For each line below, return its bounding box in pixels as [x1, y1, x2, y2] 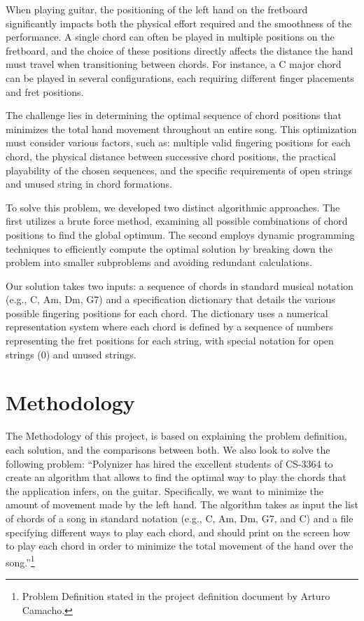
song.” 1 [6, 552, 35, 569]
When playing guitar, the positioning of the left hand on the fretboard [6, 2, 308, 16]
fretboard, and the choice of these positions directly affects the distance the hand [6, 43, 353, 57]
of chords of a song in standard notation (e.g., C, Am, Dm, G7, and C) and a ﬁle [6, 510, 353, 525]
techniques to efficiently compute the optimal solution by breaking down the [6, 241, 332, 256]
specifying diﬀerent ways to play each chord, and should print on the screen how [6, 524, 351, 539]
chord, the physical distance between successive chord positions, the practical [6, 148, 336, 163]
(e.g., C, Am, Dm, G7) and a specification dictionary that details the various [6, 292, 335, 307]
